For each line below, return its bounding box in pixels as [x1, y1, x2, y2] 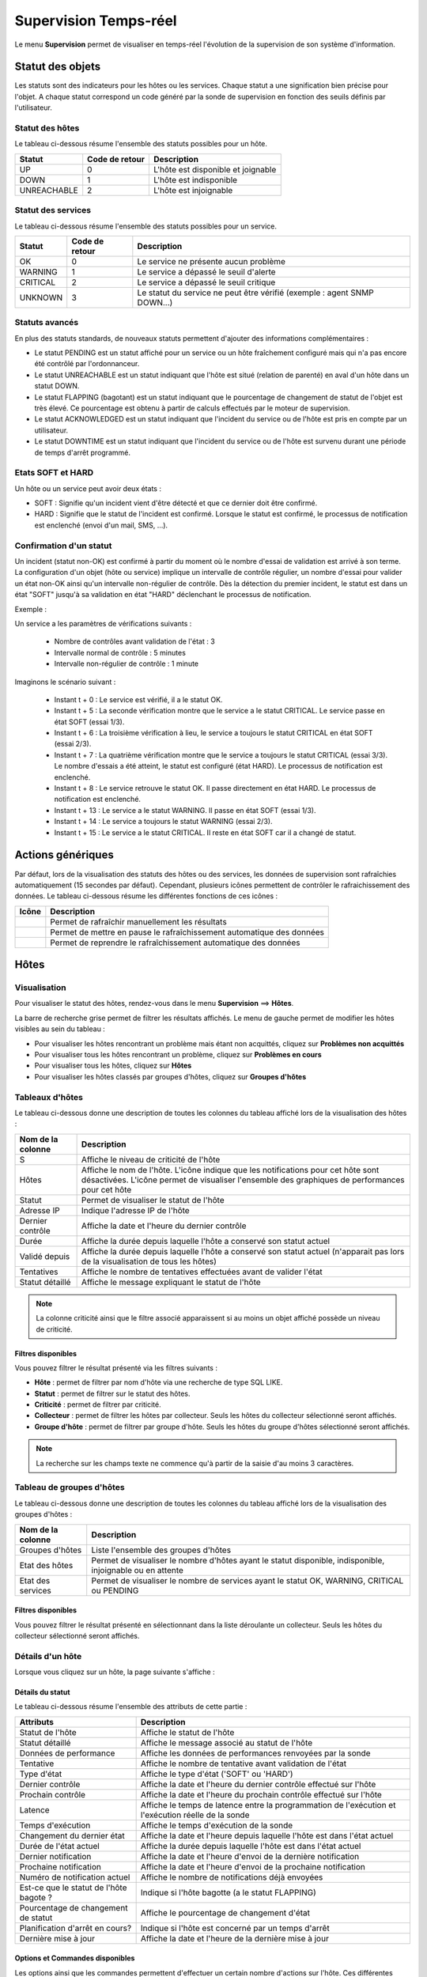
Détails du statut [14, 1688, 70, 1697]
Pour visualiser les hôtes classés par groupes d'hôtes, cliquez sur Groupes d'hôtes [34, 1072, 307, 1081]
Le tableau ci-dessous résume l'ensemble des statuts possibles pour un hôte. [14, 139, 268, 149]
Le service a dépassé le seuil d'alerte [137, 266, 276, 277]
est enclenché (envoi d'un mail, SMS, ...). [34, 520, 168, 530]
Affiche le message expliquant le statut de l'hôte [81, 1276, 261, 1287]
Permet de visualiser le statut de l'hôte [81, 1194, 225, 1205]
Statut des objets [14, 60, 101, 74]
